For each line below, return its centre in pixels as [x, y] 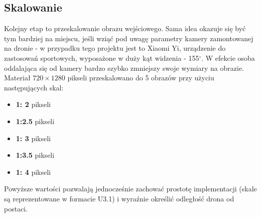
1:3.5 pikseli [35, 155]
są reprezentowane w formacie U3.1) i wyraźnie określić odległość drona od [119, 198]
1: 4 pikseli [33, 172]
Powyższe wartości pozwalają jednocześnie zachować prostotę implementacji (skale [130, 189]
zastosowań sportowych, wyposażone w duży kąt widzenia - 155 [102, 58]
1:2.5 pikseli [35, 121]
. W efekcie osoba [228, 58]
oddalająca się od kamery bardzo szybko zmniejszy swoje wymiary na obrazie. [124, 68]
